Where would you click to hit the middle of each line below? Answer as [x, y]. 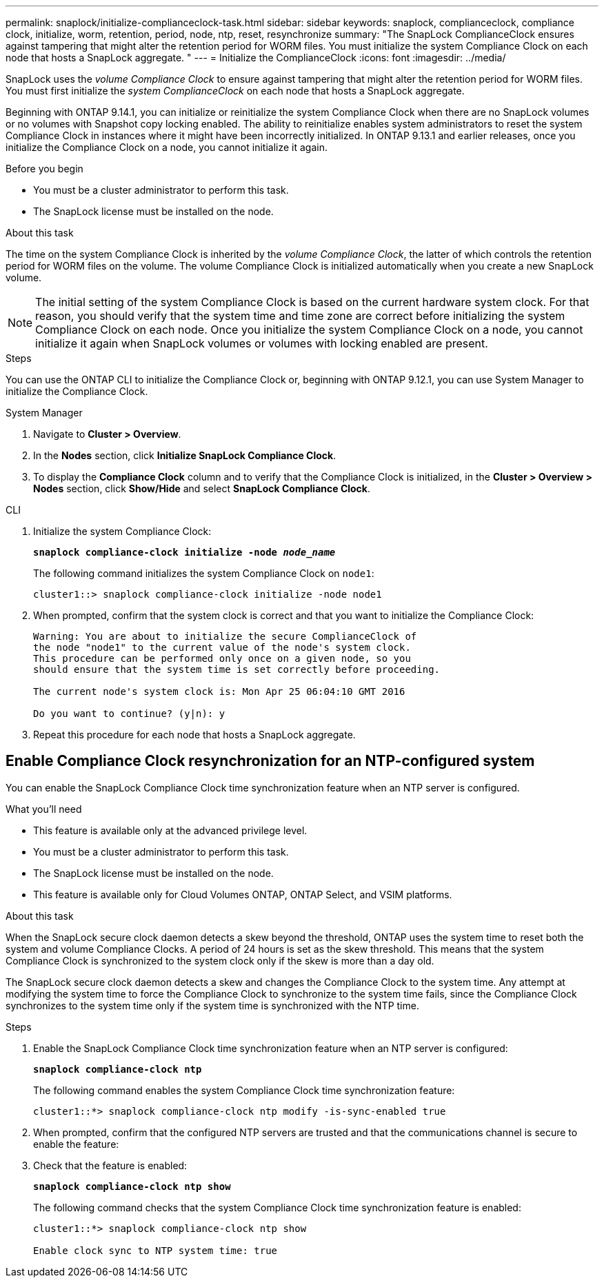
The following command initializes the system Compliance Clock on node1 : [204, 573]
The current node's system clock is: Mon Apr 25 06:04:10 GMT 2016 [219, 691]
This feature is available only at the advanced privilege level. [170, 830]
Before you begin [44, 169]
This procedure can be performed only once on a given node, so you [222, 658]
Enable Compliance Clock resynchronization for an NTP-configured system [270, 761]
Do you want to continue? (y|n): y [129, 714]
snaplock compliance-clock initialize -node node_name [184, 552]
